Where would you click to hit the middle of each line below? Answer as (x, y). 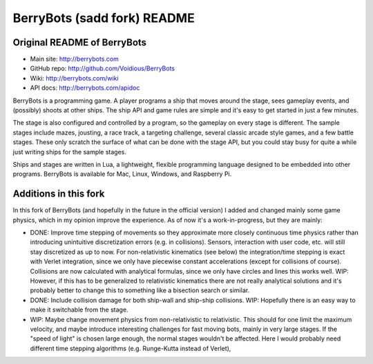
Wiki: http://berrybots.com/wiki (74, 78)
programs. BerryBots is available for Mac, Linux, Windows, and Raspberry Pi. (122, 174)
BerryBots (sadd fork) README (104, 18)
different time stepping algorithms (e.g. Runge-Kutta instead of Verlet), (131, 348)
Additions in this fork (59, 194)
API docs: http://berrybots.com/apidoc (85, 88)
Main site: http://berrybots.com (74, 59)
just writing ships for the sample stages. (70, 152)
